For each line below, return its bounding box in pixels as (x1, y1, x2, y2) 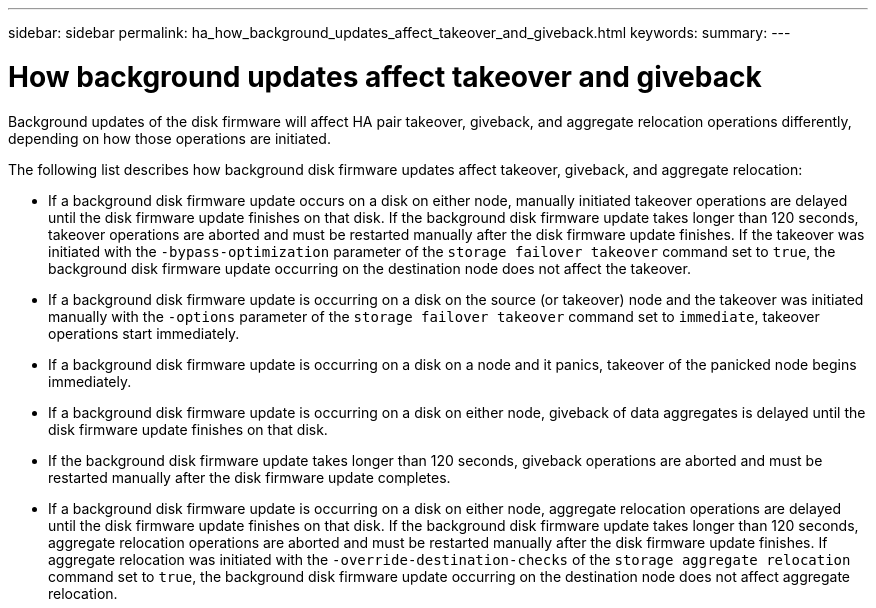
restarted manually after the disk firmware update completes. (48, 468, 451, 486)
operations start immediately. (48, 324, 240, 342)
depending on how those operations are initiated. (8, 129, 331, 147)
